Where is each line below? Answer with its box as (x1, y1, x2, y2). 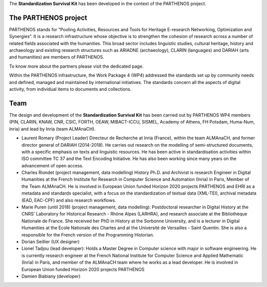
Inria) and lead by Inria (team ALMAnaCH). (9, 126, 96, 132)
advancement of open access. (21, 163, 84, 168)
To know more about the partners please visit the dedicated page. (9, 63, 144, 69)
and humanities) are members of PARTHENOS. (9, 54, 104, 60)
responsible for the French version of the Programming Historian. (21, 232, 154, 238)
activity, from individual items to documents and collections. (9, 86, 132, 92)
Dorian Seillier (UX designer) (21, 239, 80, 245)
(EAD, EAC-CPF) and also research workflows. (21, 197, 116, 203)
